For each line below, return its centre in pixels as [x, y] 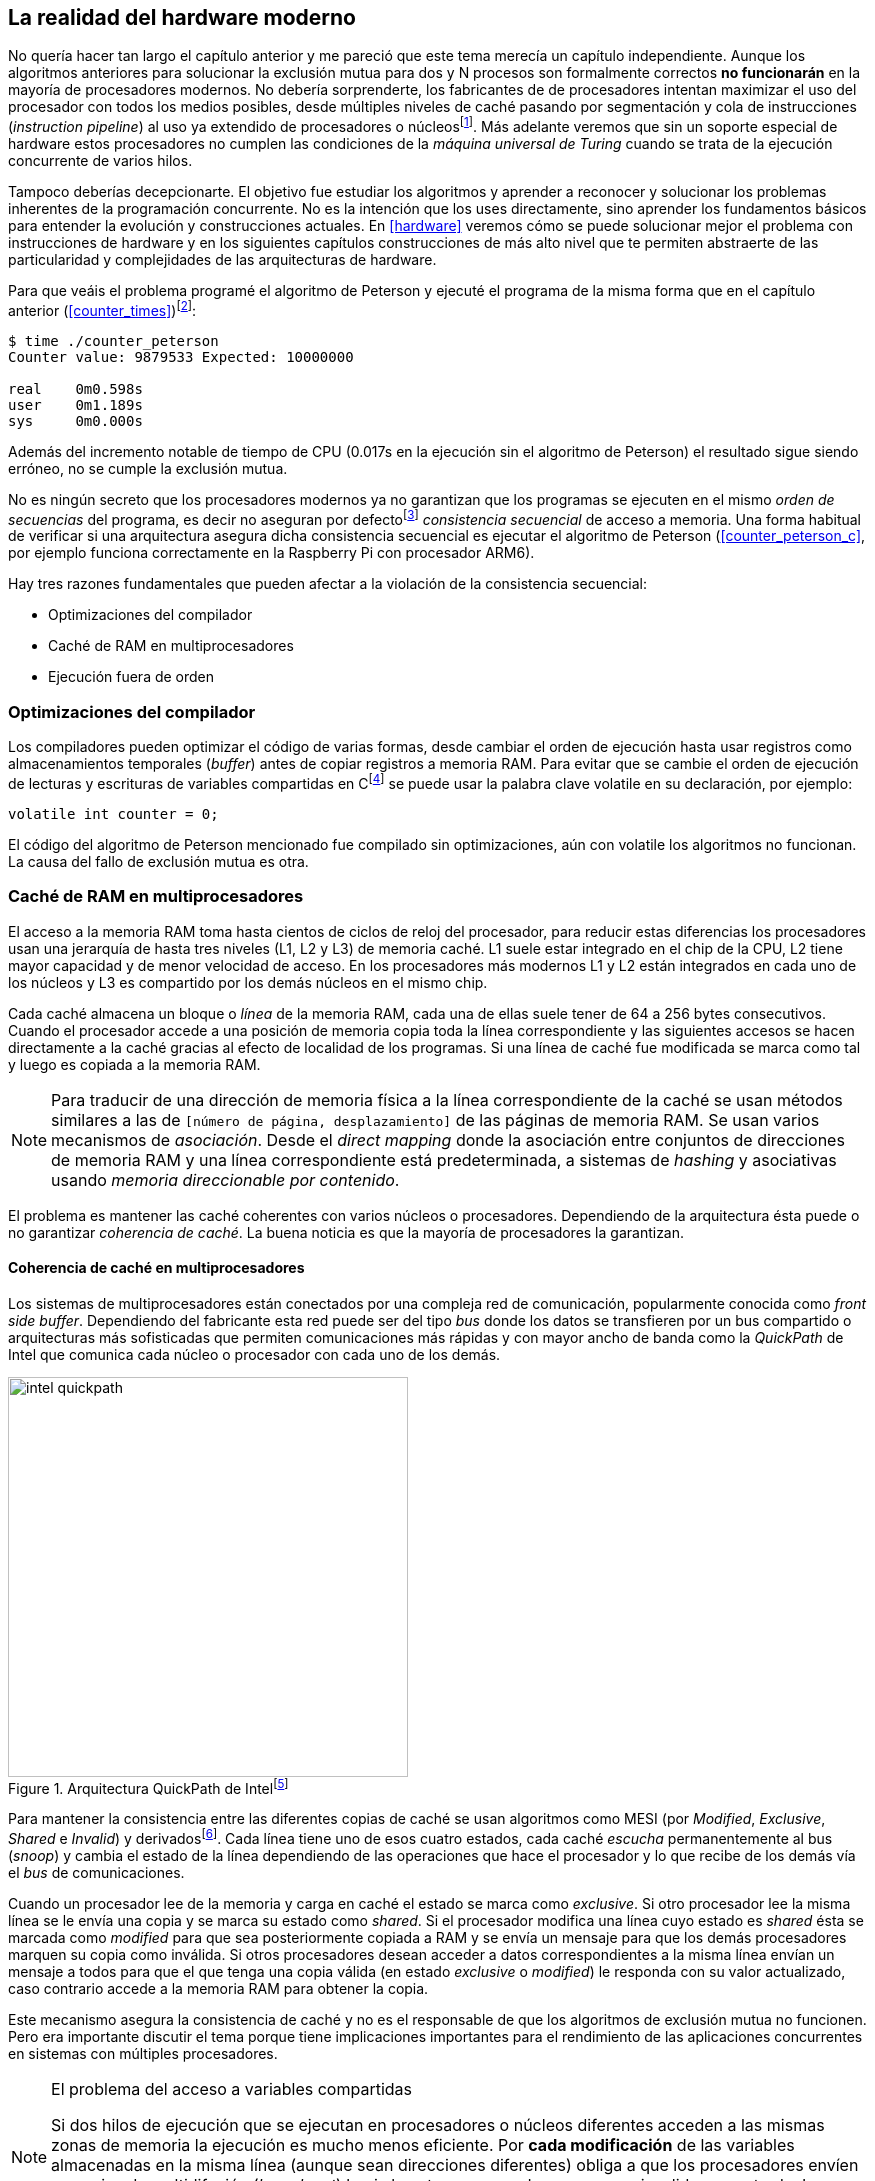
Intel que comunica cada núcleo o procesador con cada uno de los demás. [254, 1354]
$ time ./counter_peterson [113, 340]
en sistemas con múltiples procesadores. [143, 2054]
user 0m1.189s [75, 404]
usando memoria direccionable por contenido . [225, 1179]
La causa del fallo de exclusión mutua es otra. [158, 861]
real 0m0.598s [75, 388]
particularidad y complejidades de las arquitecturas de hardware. [222, 260]
